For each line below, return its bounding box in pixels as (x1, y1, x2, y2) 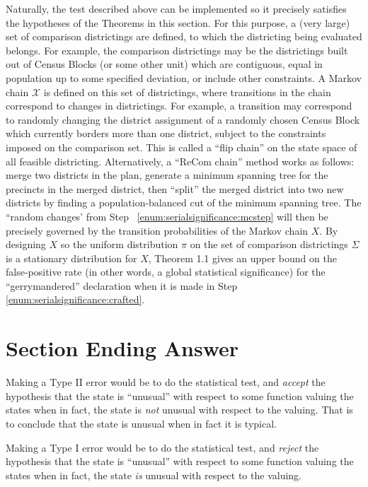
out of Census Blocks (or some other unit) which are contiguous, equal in (6, 57, 323, 71)
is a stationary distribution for (6, 250, 137, 265)
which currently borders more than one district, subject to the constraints (6, 126, 326, 141)
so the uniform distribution (60, 237, 178, 252)
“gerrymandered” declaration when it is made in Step (6, 278, 238, 293)
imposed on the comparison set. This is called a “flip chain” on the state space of (6, 139, 357, 154)
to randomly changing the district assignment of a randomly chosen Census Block (6, 112, 360, 127)
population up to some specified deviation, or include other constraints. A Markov (6, 70, 362, 85)
